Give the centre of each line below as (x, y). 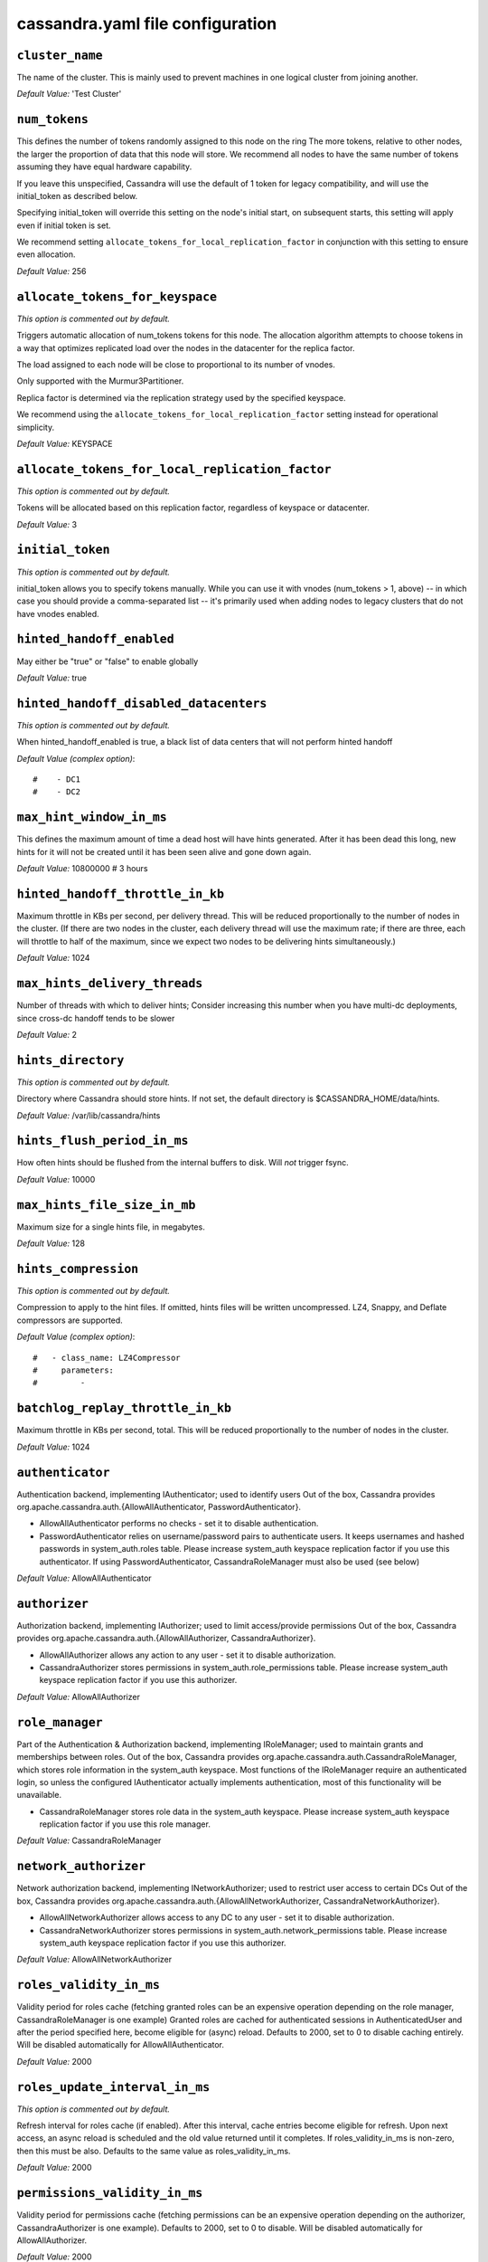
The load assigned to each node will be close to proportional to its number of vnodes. (176, 364)
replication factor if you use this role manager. (125, 1824)
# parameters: (74, 1370)
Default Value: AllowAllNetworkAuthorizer (94, 1960)
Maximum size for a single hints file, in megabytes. (111, 1227)
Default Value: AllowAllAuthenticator (84, 1578)
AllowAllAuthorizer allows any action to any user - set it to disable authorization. (188, 1655)
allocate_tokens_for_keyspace (117, 297)
